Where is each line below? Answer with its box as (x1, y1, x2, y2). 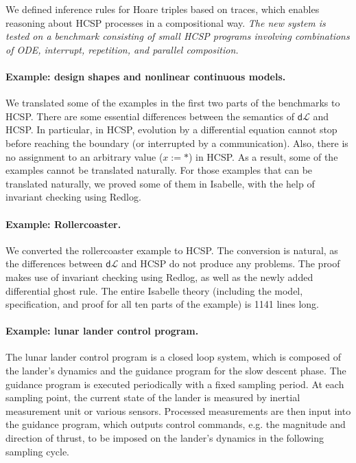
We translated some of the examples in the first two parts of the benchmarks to (5, 95, 340, 110)
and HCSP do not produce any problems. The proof (121, 256, 340, 271)
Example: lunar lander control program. (5, 324, 199, 338)
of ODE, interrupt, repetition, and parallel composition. (5, 42, 239, 56)
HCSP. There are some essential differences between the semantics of (5, 109, 295, 123)
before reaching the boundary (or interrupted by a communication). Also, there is (5, 135, 348, 150)
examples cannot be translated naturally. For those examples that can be (5, 163, 313, 177)
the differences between (5, 256, 103, 271)
